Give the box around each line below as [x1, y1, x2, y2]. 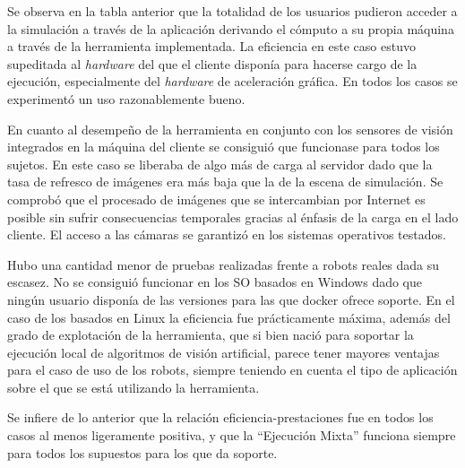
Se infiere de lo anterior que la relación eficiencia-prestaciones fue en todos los [7, 408, 434, 427]
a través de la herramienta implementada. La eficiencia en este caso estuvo [7, 37, 416, 56]
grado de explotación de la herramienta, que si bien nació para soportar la [7, 325, 414, 344]
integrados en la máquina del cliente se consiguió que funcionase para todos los [7, 137, 440, 156]
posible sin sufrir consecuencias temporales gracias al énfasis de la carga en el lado [7, 207, 459, 226]
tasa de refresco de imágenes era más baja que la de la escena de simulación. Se [7, 172, 443, 191]
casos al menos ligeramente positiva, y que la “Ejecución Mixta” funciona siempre [7, 426, 456, 445]
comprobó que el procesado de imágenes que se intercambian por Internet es [7, 189, 426, 208]
